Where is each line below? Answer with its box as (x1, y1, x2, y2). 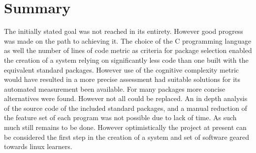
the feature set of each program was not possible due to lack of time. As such (4, 112, 237, 123)
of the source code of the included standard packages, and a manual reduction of (4, 102, 247, 113)
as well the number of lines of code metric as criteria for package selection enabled (4, 45, 252, 55)
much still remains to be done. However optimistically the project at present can (4, 122, 247, 132)
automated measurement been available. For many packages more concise (4, 83, 225, 94)
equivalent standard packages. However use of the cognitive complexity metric (4, 64, 239, 75)
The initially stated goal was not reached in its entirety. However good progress (4, 26, 243, 36)
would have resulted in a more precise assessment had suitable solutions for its (4, 74, 240, 84)
